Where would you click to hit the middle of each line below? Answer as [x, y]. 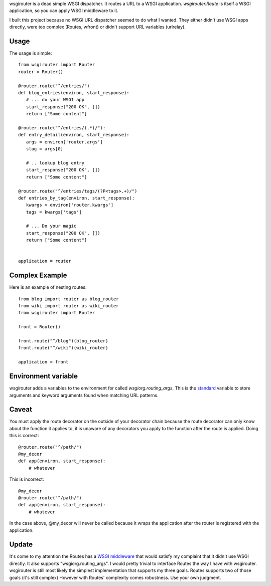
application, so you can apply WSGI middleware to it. [64, 11]
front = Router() [39, 327]
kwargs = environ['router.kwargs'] [70, 205]
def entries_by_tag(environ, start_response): [77, 198]
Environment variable [43, 376]
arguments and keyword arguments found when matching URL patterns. [84, 395]
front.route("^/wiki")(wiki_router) [63, 348]
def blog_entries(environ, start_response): [74, 93]
